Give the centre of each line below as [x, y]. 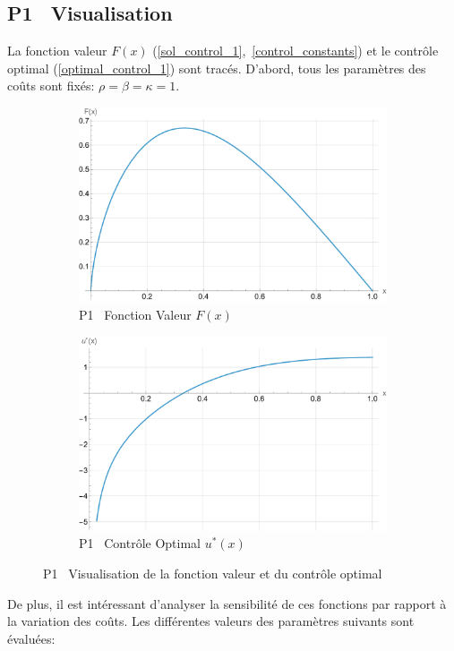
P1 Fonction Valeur [135, 314]
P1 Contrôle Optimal [140, 543]
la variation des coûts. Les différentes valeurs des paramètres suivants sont [211, 621]
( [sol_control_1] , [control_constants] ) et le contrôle [296, 51]
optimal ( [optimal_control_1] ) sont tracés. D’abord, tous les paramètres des [217, 68]
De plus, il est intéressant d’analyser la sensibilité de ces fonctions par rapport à [227, 603]
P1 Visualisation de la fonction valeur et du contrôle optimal [213, 574]
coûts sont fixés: [51, 86]
